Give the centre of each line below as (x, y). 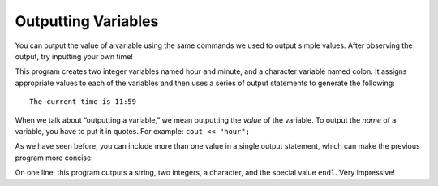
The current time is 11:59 (83, 102)
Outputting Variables (87, 21)
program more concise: (54, 158)
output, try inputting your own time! (74, 56)
